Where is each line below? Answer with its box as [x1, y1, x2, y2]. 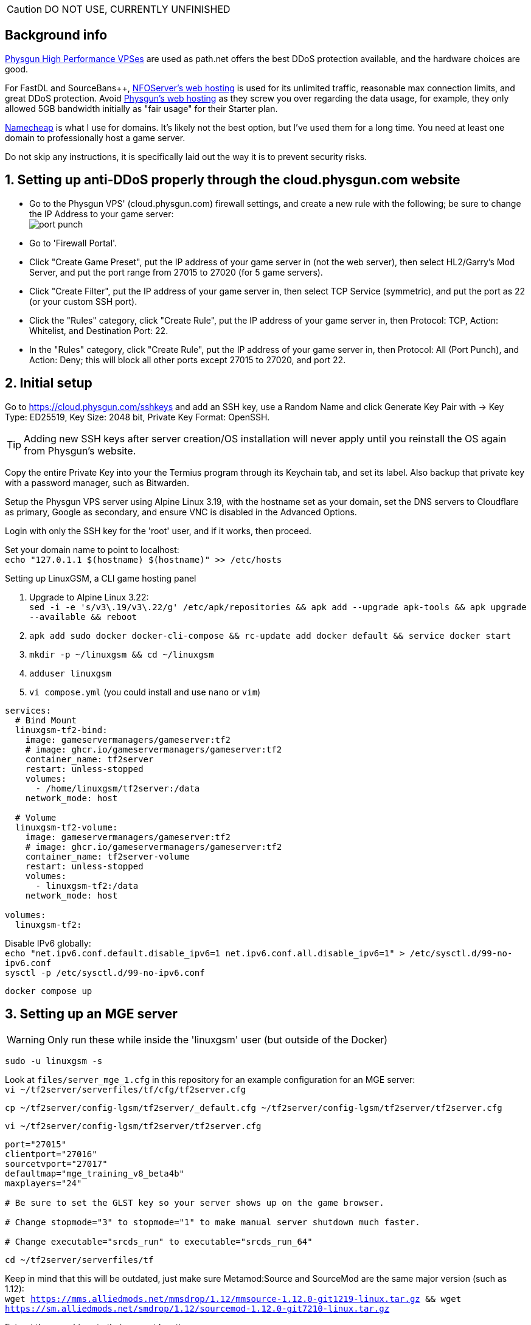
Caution [7, 3, 43, 15]
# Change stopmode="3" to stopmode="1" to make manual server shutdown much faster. [5, 1217, 420, 1228]
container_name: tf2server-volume [25, 851, 190, 861]
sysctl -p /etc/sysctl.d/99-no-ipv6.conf [5, 967, 205, 978]
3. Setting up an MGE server [5, 1006, 178, 1021]
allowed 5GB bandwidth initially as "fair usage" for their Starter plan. [5, 103, 278, 114]
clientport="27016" [5, 1149, 97, 1160]
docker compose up [5, 986, 92, 996]
